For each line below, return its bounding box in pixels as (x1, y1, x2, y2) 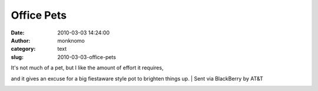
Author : (11, 37, 31, 44)
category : (11, 45, 36, 52)
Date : (11, 29, 25, 36)
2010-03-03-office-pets (57, 53, 116, 61)
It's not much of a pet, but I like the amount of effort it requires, (11, 64, 164, 71)
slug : (11, 53, 24, 61)
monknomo (57, 37, 85, 44)
